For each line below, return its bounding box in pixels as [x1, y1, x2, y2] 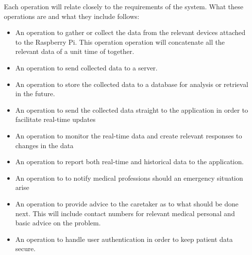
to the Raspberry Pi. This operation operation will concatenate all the [15, 36, 225, 47]
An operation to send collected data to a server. [15, 62, 158, 72]
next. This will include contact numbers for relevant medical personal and [15, 208, 235, 218]
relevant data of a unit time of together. [15, 46, 134, 56]
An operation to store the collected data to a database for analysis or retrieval [15, 79, 249, 89]
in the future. [15, 88, 55, 99]
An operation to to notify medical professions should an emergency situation [15, 172, 243, 183]
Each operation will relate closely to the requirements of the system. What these [4, 1, 244, 11]
